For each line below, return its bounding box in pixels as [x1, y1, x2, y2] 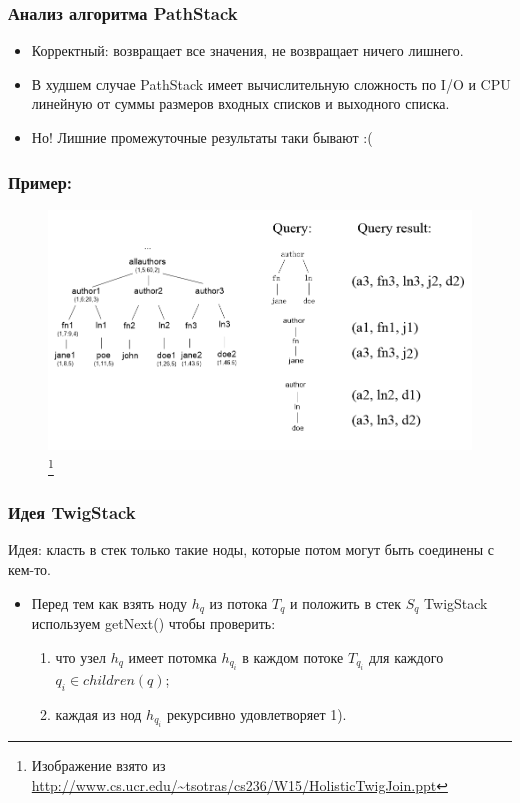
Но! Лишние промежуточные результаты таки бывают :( [31, 127, 373, 147]
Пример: [8, 169, 72, 194]
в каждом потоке [242, 646, 344, 667]
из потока [209, 592, 268, 613]
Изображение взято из [31, 755, 166, 776]
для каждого [368, 646, 444, 667]
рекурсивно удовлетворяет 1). [166, 703, 347, 724]
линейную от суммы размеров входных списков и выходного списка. [31, 93, 450, 114]
